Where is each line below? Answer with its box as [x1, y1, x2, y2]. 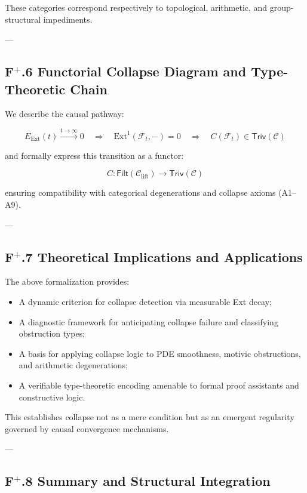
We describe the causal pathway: [5, 107, 124, 120]
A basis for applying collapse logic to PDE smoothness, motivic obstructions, [19, 347, 301, 359]
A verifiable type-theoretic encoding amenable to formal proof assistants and [19, 378, 299, 391]
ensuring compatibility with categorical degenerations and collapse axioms [5, 186, 276, 199]
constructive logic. [19, 390, 85, 403]
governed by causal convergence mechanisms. [5, 422, 169, 435]
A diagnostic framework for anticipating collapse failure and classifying [19, 315, 278, 328]
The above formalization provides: [5, 275, 130, 288]
